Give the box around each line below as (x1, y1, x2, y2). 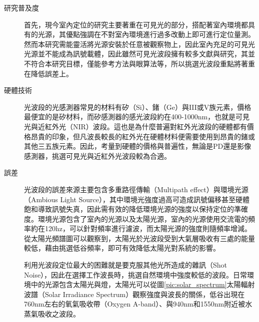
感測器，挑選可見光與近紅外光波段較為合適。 (24, 150, 171, 161)
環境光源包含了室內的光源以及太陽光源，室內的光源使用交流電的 (37, 213, 248, 224)
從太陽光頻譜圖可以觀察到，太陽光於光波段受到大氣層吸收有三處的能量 (24, 233, 255, 243)
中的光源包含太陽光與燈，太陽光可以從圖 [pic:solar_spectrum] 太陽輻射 (30, 279, 255, 290)
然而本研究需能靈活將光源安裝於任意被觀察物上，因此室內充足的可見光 (24, 38, 255, 49)
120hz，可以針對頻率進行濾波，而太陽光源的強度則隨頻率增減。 (44, 223, 251, 234)
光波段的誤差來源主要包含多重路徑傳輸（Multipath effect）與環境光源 (24, 184, 248, 194)
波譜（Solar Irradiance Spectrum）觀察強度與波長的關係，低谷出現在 (24, 289, 245, 299)
